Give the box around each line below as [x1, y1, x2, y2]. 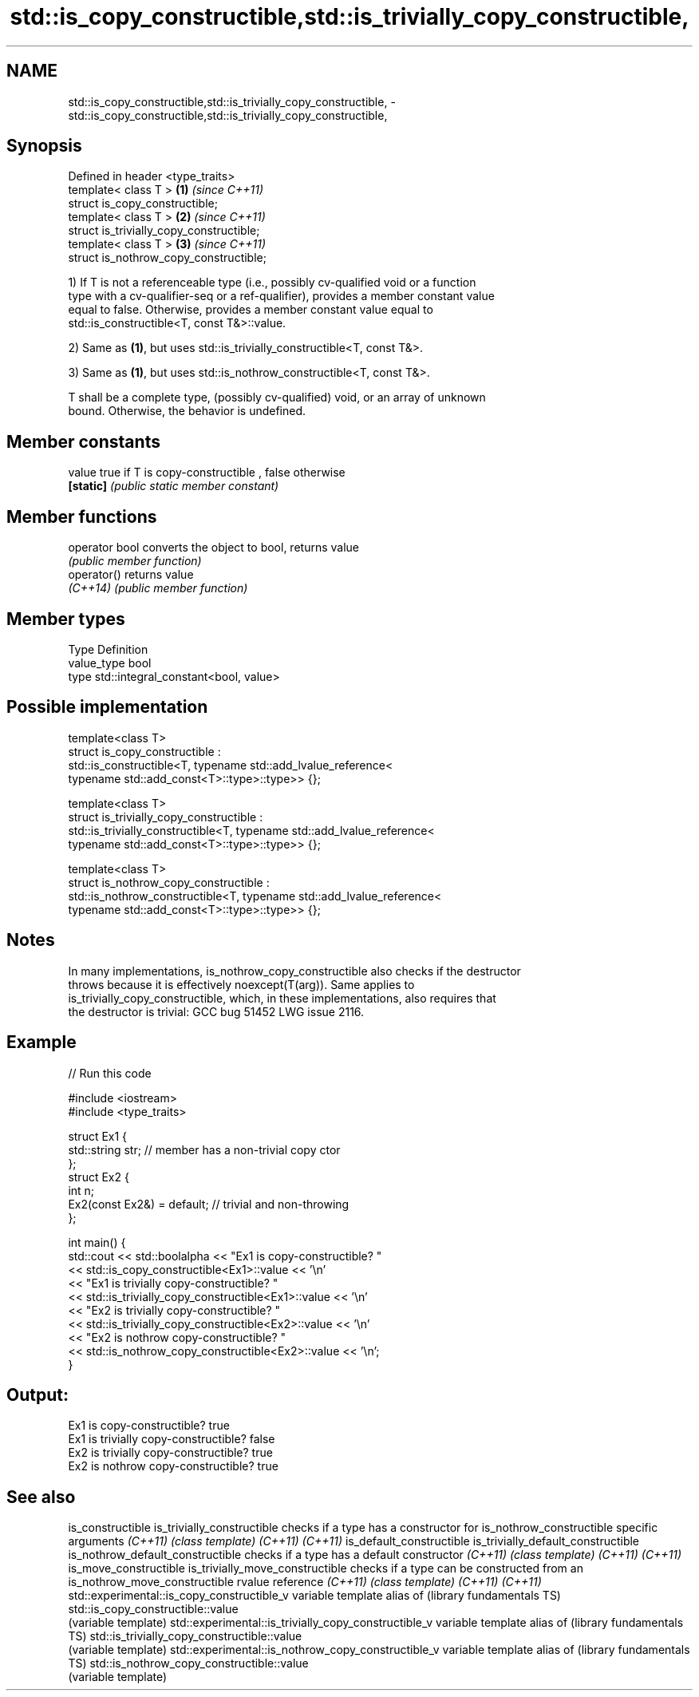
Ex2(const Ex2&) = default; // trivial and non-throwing [68, 1197, 349, 1211]
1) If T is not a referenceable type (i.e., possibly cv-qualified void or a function [68, 275, 476, 290]
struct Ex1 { [68, 1129, 128, 1143]
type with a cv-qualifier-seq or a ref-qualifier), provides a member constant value [68, 289, 495, 303]
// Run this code [68, 1066, 152, 1080]
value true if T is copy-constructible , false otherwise [68, 465, 346, 480]
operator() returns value [68, 568, 194, 582]
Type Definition [68, 642, 148, 656]
